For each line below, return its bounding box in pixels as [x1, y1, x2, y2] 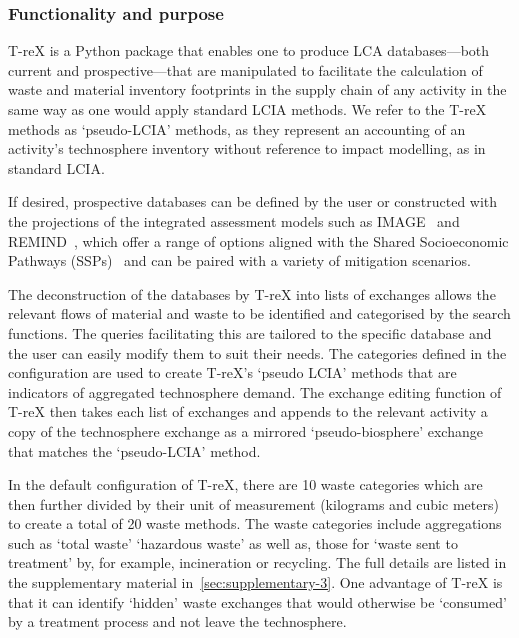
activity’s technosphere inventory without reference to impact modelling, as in [8, 138, 486, 159]
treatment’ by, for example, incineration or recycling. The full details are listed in [8, 552, 507, 573]
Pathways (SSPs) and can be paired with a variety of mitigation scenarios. [8, 250, 471, 271]
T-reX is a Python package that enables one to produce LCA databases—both [8, 40, 490, 61]
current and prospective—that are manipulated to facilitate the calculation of [8, 59, 483, 80]
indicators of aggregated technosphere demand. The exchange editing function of [8, 381, 502, 402]
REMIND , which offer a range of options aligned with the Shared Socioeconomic [8, 230, 509, 251]
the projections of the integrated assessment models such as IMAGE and [8, 210, 460, 231]
